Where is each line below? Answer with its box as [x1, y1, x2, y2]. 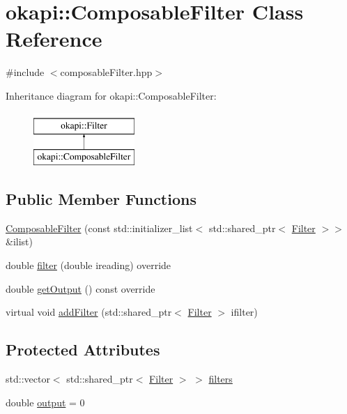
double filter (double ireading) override [6, 258, 171, 273]
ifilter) [231, 305, 258, 319]
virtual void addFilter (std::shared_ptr [6, 305, 172, 319]
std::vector [6, 371, 50, 386]
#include [6, 65, 45, 79]
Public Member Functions [6, 188, 196, 210]
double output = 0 [6, 394, 85, 409]
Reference [6, 24, 102, 53]
